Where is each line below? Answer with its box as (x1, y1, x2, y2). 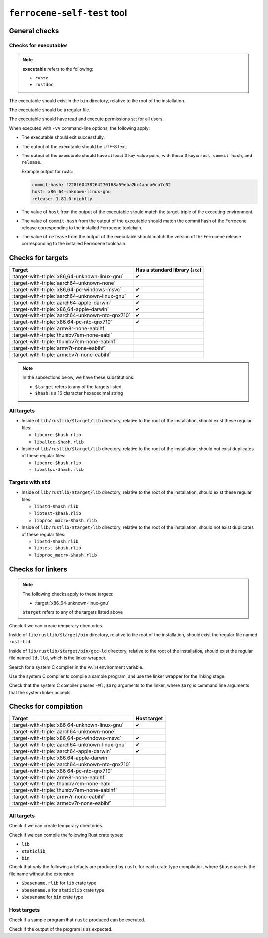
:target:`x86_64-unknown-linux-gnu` (35, 600, 110, 606)
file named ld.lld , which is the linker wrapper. (9, 655, 107, 661)
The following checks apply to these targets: (22, 591, 114, 597)
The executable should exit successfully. (21, 134, 105, 140)
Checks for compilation (9, 702, 83, 710)
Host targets (9, 906, 40, 913)
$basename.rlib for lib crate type (21, 880, 97, 886)
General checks (9, 26, 59, 35)
